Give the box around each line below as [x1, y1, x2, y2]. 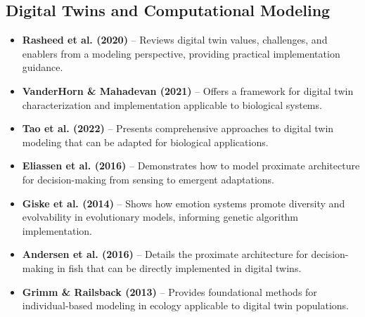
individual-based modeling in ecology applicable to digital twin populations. [22, 298, 349, 313]
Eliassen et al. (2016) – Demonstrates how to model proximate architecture [22, 158, 360, 173]
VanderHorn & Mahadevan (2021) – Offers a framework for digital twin [22, 83, 354, 98]
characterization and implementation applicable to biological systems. [22, 97, 322, 112]
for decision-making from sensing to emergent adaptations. [22, 172, 274, 186]
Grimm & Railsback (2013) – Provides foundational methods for [22, 284, 317, 299]
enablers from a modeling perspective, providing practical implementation [22, 46, 340, 60]
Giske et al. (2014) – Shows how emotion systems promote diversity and [22, 195, 345, 210]
